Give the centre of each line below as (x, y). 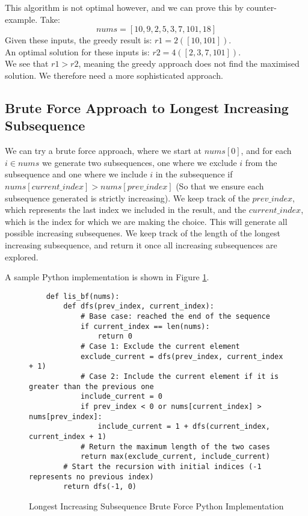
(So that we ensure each (220, 186)
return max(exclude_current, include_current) (175, 457)
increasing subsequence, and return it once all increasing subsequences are (141, 244)
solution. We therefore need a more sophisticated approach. (114, 75)
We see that (27, 63)
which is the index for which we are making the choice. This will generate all (146, 221)
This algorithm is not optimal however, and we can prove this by (124, 7)
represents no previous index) (91, 477)
